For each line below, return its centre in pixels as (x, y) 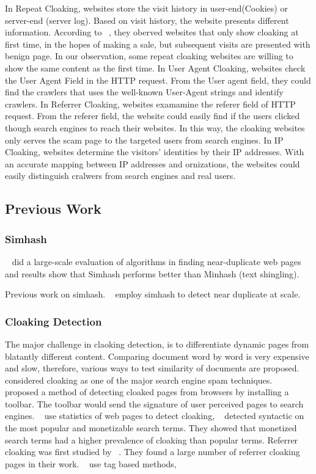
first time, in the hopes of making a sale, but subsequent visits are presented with (158, 44)
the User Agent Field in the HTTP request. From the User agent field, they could (158, 80)
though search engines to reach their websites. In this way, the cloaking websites (155, 127)
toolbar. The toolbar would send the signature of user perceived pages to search (154, 403)
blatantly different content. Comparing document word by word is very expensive (157, 356)
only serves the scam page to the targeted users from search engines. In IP (144, 140)
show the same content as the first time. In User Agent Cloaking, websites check (155, 67)
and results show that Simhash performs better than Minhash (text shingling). (152, 273)
